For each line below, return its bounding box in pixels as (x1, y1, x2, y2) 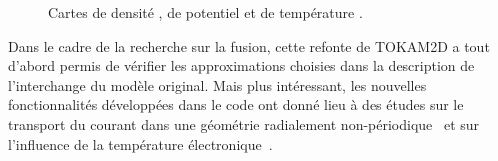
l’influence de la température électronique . (8, 133, 273, 154)
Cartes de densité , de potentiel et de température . (48, 2, 363, 22)
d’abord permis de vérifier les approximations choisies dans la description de (8, 55, 475, 76)
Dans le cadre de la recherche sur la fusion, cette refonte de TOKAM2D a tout (8, 35, 490, 56)
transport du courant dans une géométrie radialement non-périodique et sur (8, 113, 480, 134)
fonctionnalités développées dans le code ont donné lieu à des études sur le (8, 94, 464, 115)
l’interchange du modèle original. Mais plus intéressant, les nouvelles (8, 74, 427, 95)
